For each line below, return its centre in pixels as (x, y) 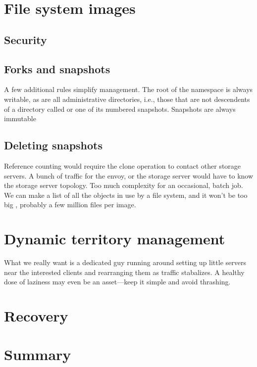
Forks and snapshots (57, 69)
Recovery (36, 316)
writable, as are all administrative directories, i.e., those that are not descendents (127, 99)
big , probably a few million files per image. (70, 205)
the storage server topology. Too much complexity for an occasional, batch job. (124, 185)
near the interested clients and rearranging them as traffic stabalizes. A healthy (124, 272)
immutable (20, 118)
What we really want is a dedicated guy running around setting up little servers (125, 262)
